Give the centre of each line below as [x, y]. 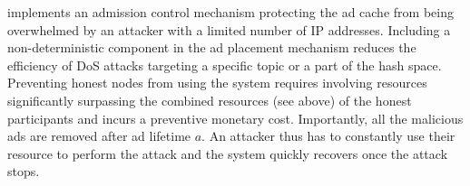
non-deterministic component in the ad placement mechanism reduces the [212, 47]
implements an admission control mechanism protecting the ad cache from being [230, 12]
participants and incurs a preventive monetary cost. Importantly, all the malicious [235, 118]
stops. [24, 171]
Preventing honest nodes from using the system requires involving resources [217, 83]
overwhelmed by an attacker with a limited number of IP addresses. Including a [229, 29]
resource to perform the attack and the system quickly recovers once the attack [228, 153]
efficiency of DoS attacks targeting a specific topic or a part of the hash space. [225, 65]
